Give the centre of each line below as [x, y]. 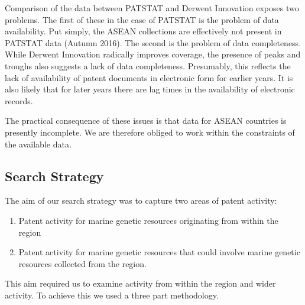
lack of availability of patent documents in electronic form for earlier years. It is [149, 77]
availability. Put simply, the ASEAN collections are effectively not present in [143, 31]
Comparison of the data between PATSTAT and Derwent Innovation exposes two [152, 8]
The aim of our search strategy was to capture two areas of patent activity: [141, 200]
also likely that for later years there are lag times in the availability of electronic [150, 89]
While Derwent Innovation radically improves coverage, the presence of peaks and [153, 54]
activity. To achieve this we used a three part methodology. [112, 295]
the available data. [38, 144]
